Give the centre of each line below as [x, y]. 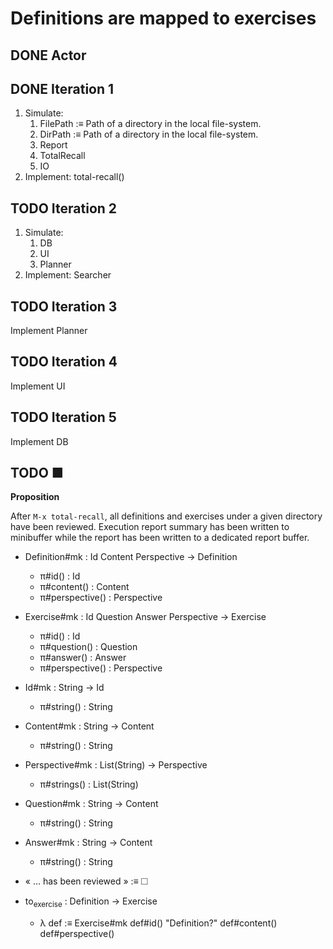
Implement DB [39, 441]
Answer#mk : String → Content [88, 843]
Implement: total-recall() [74, 177]
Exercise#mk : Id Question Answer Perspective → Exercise [145, 617]
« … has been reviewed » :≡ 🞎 [86, 881]
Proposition [35, 497]
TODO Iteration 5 [63, 417]
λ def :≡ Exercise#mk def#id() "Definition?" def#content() [158, 923]
